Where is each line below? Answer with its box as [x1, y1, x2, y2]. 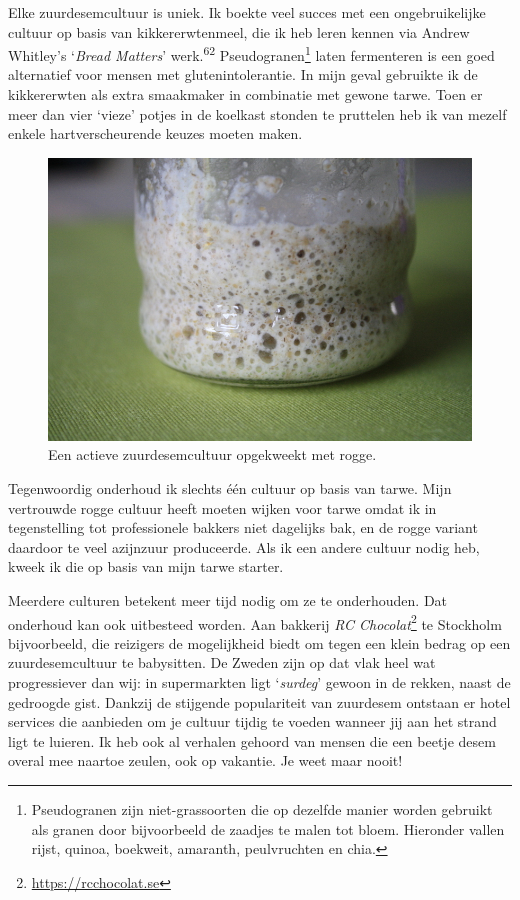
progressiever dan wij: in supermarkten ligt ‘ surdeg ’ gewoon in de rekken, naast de [8, 672, 511, 693]
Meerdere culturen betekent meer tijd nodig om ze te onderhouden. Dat [8, 589, 448, 610]
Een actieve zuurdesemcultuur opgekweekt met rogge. [48, 444, 377, 465]
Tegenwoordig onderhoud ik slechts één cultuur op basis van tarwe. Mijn [8, 478, 452, 499]
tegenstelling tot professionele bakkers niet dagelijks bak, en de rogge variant [8, 517, 478, 538]
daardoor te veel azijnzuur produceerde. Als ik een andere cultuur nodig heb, [8, 536, 480, 557]
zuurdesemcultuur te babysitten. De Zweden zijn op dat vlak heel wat [8, 652, 436, 673]
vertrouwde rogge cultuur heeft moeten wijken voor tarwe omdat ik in [8, 497, 437, 518]
